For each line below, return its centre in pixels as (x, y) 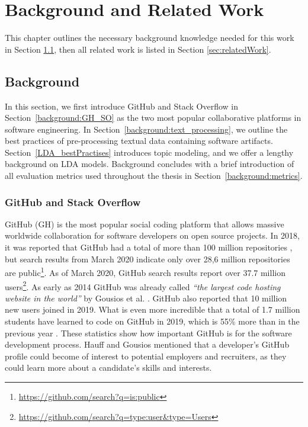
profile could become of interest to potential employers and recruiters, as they (146, 356)
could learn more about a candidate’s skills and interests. (108, 367)
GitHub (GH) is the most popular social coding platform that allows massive (145, 224)
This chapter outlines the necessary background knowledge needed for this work (150, 38)
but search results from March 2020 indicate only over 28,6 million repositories (147, 259)
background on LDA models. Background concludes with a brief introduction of (150, 164)
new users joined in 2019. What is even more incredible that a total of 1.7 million (153, 309)
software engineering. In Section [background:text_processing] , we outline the (146, 129)
